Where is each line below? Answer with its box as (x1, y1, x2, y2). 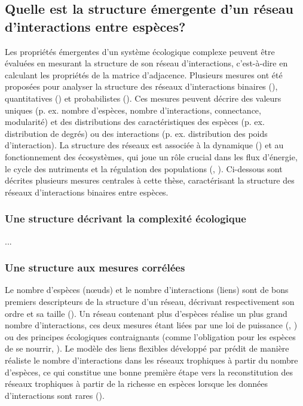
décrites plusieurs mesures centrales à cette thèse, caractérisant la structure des (5, 174, 295, 187)
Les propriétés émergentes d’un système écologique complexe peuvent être (5, 45, 275, 57)
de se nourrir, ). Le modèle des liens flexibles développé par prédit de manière (5, 342, 289, 355)
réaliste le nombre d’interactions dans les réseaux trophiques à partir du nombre (5, 353, 298, 366)
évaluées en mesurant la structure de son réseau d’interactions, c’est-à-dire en (5, 57, 288, 69)
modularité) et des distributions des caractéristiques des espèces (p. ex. (5, 115, 265, 128)
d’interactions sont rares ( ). (5, 389, 105, 401)
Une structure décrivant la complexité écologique (5, 211, 246, 226)
